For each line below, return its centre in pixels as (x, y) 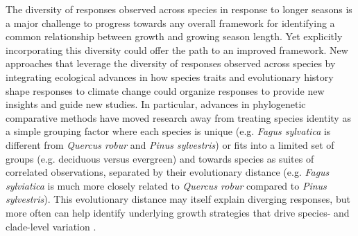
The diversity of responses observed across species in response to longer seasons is (179, 9)
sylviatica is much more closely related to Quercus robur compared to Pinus (166, 185)
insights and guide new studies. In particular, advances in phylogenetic (156, 104)
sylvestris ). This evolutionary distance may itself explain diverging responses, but (178, 199)
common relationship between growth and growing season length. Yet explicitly (174, 36)
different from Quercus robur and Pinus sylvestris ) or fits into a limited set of (170, 144)
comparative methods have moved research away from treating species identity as (178, 117)
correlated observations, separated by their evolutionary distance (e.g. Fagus (168, 172)
